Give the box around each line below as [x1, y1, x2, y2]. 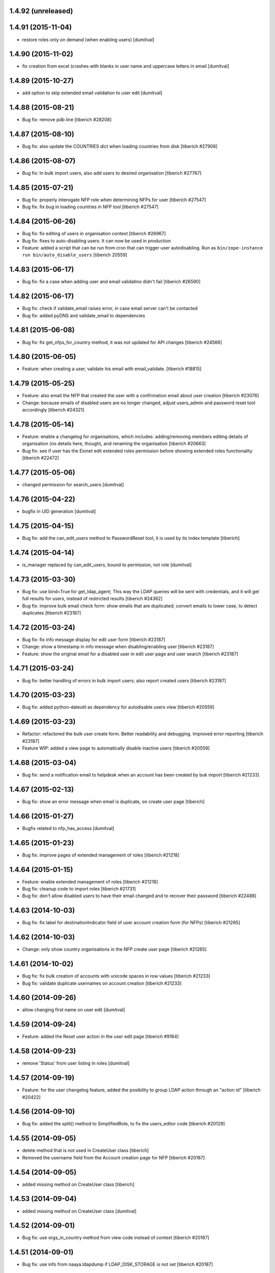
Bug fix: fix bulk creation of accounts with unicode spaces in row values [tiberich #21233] [22, 973, 210, 979]
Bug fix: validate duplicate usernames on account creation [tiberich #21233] [22, 980, 182, 986]
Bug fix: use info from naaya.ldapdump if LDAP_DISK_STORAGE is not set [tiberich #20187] [22, 1261, 213, 1267]
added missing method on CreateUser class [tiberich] [22, 1181, 135, 1187]
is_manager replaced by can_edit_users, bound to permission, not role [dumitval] [22, 562, 192, 568]
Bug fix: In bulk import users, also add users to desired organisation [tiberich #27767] [22, 170, 202, 176]
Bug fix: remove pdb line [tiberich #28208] [22, 117, 112, 123]
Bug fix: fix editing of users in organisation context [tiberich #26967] [22, 231, 166, 237]
